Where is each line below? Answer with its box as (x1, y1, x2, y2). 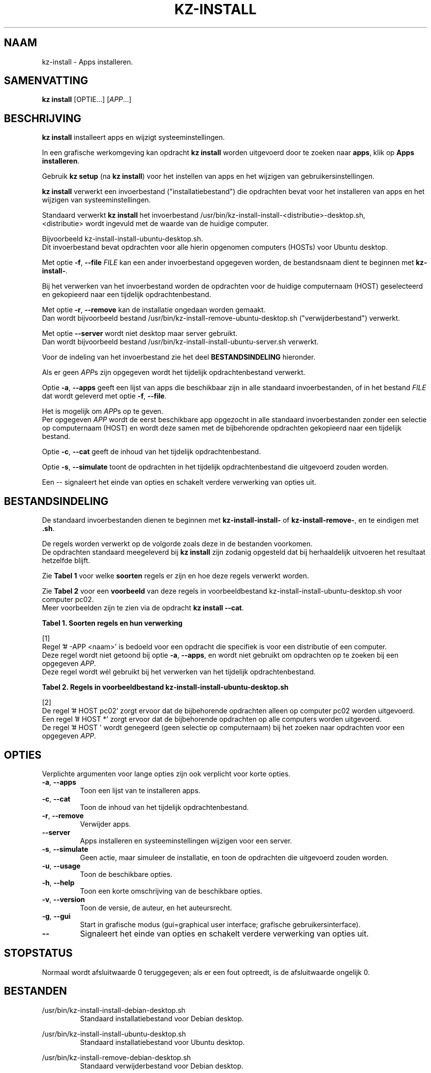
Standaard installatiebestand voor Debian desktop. (80, 1014, 244, 1023)
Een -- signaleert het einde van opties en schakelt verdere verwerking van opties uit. (42, 478, 316, 487)
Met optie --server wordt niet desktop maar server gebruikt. (42, 329, 238, 338)
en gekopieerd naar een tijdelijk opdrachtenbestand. (42, 290, 212, 299)
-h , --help (42, 878, 75, 887)
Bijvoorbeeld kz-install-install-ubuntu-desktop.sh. (42, 235, 203, 243)
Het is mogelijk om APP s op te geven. (42, 407, 163, 416)
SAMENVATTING (4, 74, 88, 87)
